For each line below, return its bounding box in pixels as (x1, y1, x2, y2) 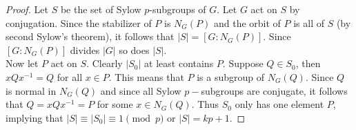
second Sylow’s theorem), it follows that (6, 29, 175, 44)
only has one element (235, 97, 324, 111)
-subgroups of (149, 2, 206, 16)
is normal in (6, 83, 57, 98)
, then (295, 56, 321, 71)
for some (97, 97, 133, 111)
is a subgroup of (197, 69, 264, 84)
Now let (6, 56, 39, 71)
